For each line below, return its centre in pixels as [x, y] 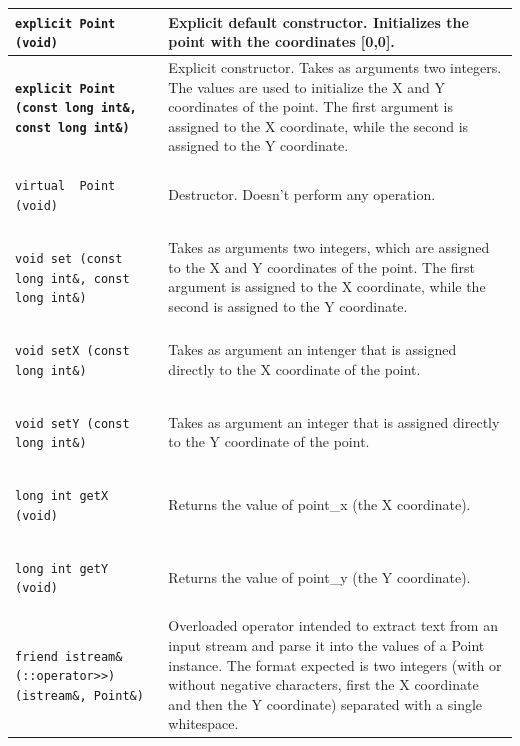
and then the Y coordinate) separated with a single [325, 703]
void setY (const [72, 423]
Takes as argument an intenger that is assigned [312, 349]
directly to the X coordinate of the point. [294, 368]
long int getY [62, 568]
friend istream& [69, 656]
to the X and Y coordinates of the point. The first [322, 266]
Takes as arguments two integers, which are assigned [329, 247]
